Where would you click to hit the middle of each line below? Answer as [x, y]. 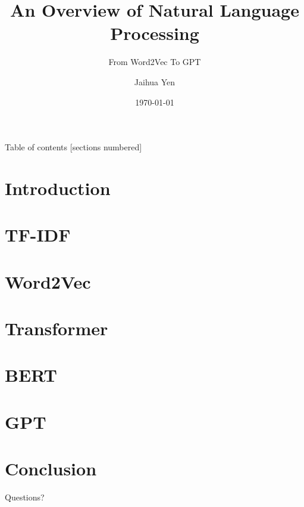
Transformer [57, 328]
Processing [155, 33]
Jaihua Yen [155, 81]
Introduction [58, 188]
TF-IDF [38, 235]
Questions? [25, 497]
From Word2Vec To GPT [155, 62]
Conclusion [51, 469]
